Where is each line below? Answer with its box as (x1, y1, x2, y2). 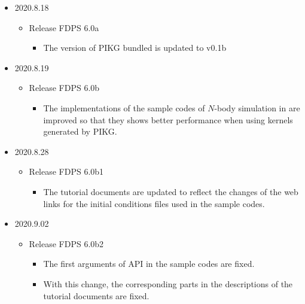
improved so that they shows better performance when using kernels (43, 113, 293, 126)
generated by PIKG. (43, 125, 117, 138)
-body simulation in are (214, 101, 300, 114)
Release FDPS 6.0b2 (29, 237, 104, 250)
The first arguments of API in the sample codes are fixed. (43, 257, 255, 270)
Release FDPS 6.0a (29, 21, 99, 34)
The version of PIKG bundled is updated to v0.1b (43, 41, 227, 54)
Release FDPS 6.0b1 (29, 165, 104, 178)
